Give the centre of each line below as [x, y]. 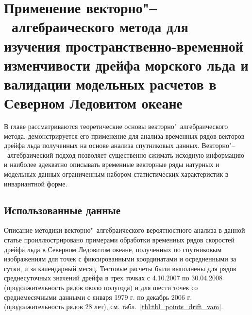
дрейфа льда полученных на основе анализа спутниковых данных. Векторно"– [120, 145]
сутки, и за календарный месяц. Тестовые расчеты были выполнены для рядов [120, 268]
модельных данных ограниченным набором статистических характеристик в [116, 174]
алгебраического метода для [100, 27]
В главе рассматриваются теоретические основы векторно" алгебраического [116, 126]
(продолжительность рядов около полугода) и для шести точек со [101, 287]
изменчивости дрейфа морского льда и [126, 65]
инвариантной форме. [36, 183]
